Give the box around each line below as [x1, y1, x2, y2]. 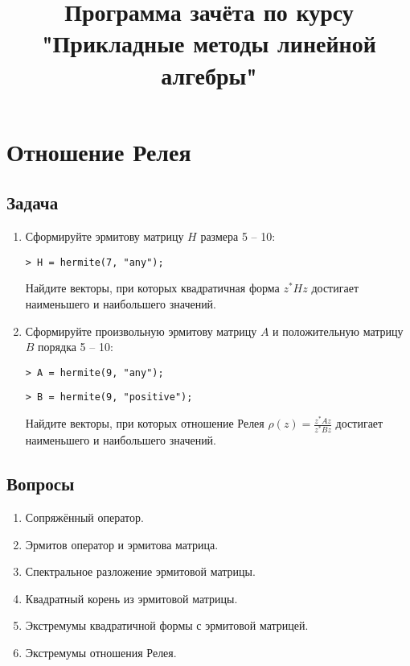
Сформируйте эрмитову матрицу [25, 228, 184, 245]
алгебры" [161, 58, 257, 91]
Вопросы [6, 471, 75, 496]
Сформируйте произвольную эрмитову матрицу [25, 322, 257, 339]
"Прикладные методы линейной [42, 27, 376, 60]
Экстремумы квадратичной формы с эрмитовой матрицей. [25, 617, 309, 634]
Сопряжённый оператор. [25, 509, 144, 526]
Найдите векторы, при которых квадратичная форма [25, 279, 280, 296]
